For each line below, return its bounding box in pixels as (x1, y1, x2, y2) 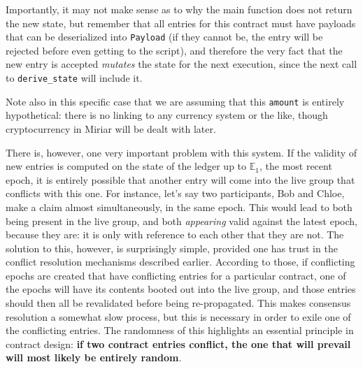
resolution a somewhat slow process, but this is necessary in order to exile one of (6, 309, 351, 324)
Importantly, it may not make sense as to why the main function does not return (6, 2, 353, 16)
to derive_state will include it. (6, 71, 143, 85)
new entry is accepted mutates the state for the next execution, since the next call (6, 57, 357, 71)
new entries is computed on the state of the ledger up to (6, 159, 247, 173)
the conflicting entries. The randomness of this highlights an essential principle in (6, 323, 354, 338)
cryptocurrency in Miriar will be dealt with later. (6, 121, 216, 136)
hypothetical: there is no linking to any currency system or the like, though (6, 108, 328, 122)
